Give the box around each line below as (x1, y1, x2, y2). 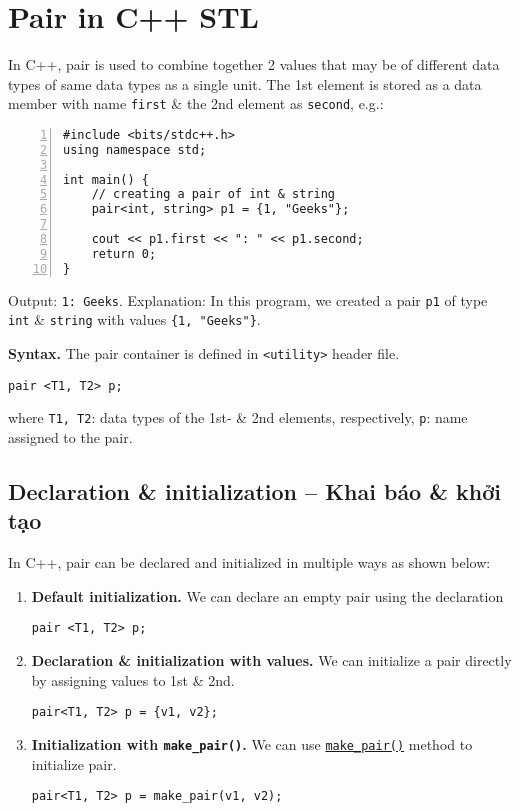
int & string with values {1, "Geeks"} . (8, 309, 261, 330)
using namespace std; (63, 142, 207, 157)
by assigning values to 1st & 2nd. (31, 669, 235, 690)
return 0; (91, 246, 157, 261)
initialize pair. (31, 753, 117, 774)
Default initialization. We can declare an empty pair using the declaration (31, 585, 504, 606)
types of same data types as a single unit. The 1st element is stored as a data (8, 73, 482, 94)
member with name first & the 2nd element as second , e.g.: (8, 93, 384, 114)
